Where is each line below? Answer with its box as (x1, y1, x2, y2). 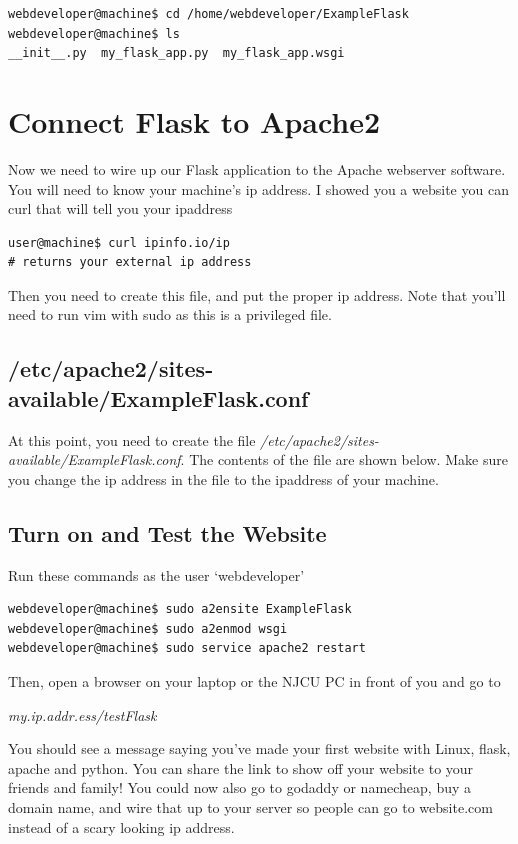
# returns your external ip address (8, 255, 252, 270)
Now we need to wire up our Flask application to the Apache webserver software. (8, 158, 506, 179)
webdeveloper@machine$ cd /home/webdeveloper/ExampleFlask (8, 7, 409, 21)
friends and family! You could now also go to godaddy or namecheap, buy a (8, 777, 472, 798)
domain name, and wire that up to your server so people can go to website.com (8, 796, 493, 817)
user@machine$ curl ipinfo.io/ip (8, 235, 230, 250)
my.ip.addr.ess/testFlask (8, 704, 157, 725)
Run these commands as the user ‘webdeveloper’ (8, 564, 305, 585)
